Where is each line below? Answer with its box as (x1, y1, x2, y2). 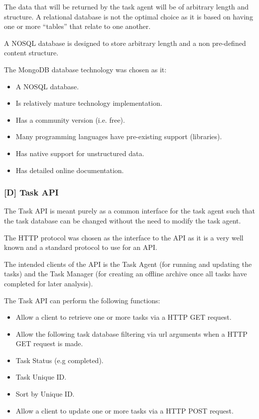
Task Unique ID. (15, 372, 67, 382)
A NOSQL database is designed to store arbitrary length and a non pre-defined (4, 37, 246, 48)
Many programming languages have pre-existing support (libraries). (15, 131, 222, 142)
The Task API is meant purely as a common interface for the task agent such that (4, 206, 255, 216)
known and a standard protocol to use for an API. (4, 242, 157, 252)
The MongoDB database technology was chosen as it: (4, 64, 167, 74)
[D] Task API (4, 186, 59, 199)
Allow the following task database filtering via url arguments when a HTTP (15, 328, 248, 339)
